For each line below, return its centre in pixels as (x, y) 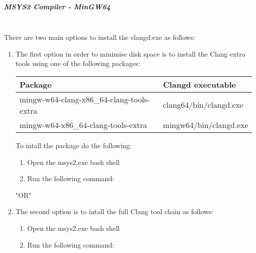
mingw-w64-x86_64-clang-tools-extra (83, 125)
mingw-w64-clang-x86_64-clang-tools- (85, 99)
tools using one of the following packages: (78, 63)
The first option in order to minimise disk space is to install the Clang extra (130, 53)
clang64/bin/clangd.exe (203, 105)
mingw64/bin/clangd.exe (206, 125)
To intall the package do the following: (74, 145)
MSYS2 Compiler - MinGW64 (57, 6)
